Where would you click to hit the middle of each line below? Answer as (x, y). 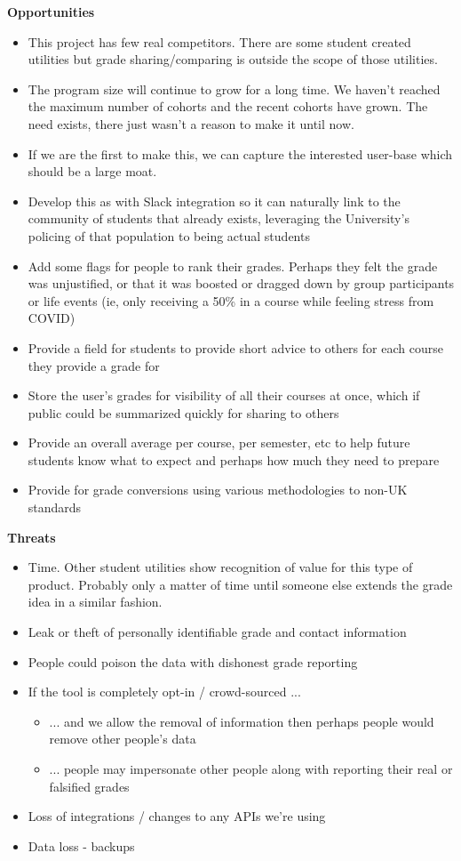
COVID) (52, 318)
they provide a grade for (94, 365)
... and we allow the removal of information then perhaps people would (242, 721)
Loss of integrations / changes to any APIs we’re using (177, 816)
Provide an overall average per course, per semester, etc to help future (219, 443)
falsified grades (89, 786)
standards (55, 507)
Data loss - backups (81, 845)
